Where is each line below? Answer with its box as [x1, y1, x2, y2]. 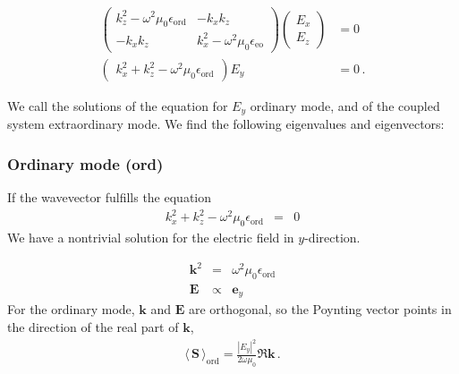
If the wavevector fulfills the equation [7, 188, 212, 207]
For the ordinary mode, [7, 300, 135, 319]
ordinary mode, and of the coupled [250, 96, 440, 115]
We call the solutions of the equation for [7, 96, 228, 115]
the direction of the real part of [7, 317, 179, 336]
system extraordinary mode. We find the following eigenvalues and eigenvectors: [7, 115, 445, 133]
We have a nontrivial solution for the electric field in [7, 227, 294, 246]
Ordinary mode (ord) [7, 152, 164, 174]
